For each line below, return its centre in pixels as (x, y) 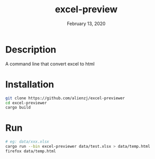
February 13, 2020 (86, 24)
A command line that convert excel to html (50, 64)
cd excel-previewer (26, 103)
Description (31, 49)
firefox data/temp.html (31, 151)
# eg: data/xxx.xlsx (27, 142)
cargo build (18, 108)
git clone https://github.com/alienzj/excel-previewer (65, 98)
